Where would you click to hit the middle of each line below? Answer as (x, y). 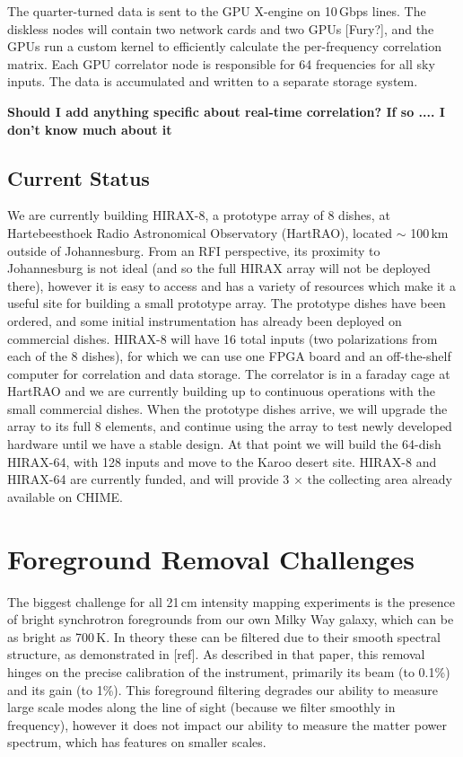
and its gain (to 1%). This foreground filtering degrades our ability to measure (223, 689)
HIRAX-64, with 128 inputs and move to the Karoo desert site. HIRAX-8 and (222, 461)
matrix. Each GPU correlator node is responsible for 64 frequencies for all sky (221, 63)
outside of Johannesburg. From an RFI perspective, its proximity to (194, 250)
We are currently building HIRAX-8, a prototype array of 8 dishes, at (199, 215)
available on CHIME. (65, 496)
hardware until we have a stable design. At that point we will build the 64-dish (224, 444)
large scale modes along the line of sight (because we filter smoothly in (201, 707)
